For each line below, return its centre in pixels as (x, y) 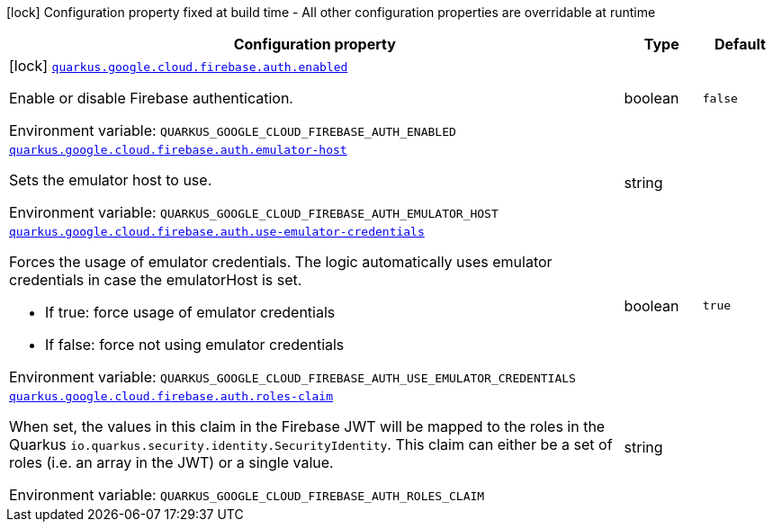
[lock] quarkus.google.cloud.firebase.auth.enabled (179, 66)
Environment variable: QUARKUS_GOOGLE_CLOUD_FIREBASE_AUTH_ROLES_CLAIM (247, 495)
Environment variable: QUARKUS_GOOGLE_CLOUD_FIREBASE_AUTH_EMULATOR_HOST (254, 212)
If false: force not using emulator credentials (195, 345)
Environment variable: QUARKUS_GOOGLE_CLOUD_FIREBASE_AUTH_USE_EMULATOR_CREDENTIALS (292, 377)
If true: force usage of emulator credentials (190, 312)
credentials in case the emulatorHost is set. (156, 280)
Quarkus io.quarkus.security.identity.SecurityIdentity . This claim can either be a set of (311, 444)
